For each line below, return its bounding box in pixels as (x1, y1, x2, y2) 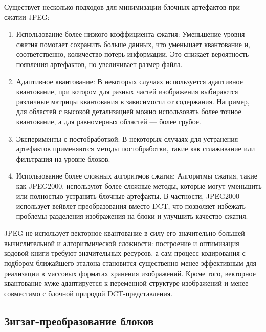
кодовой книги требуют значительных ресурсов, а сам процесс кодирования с (4, 248, 246, 258)
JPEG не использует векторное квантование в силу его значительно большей (4, 228, 245, 238)
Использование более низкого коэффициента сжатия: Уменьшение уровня (16, 29, 245, 39)
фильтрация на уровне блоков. (16, 153, 110, 164)
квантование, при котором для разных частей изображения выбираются (16, 86, 238, 97)
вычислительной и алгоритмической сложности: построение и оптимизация (4, 237, 239, 248)
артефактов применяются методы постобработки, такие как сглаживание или (16, 143, 255, 154)
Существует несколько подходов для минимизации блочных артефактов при (4, 2, 240, 12)
